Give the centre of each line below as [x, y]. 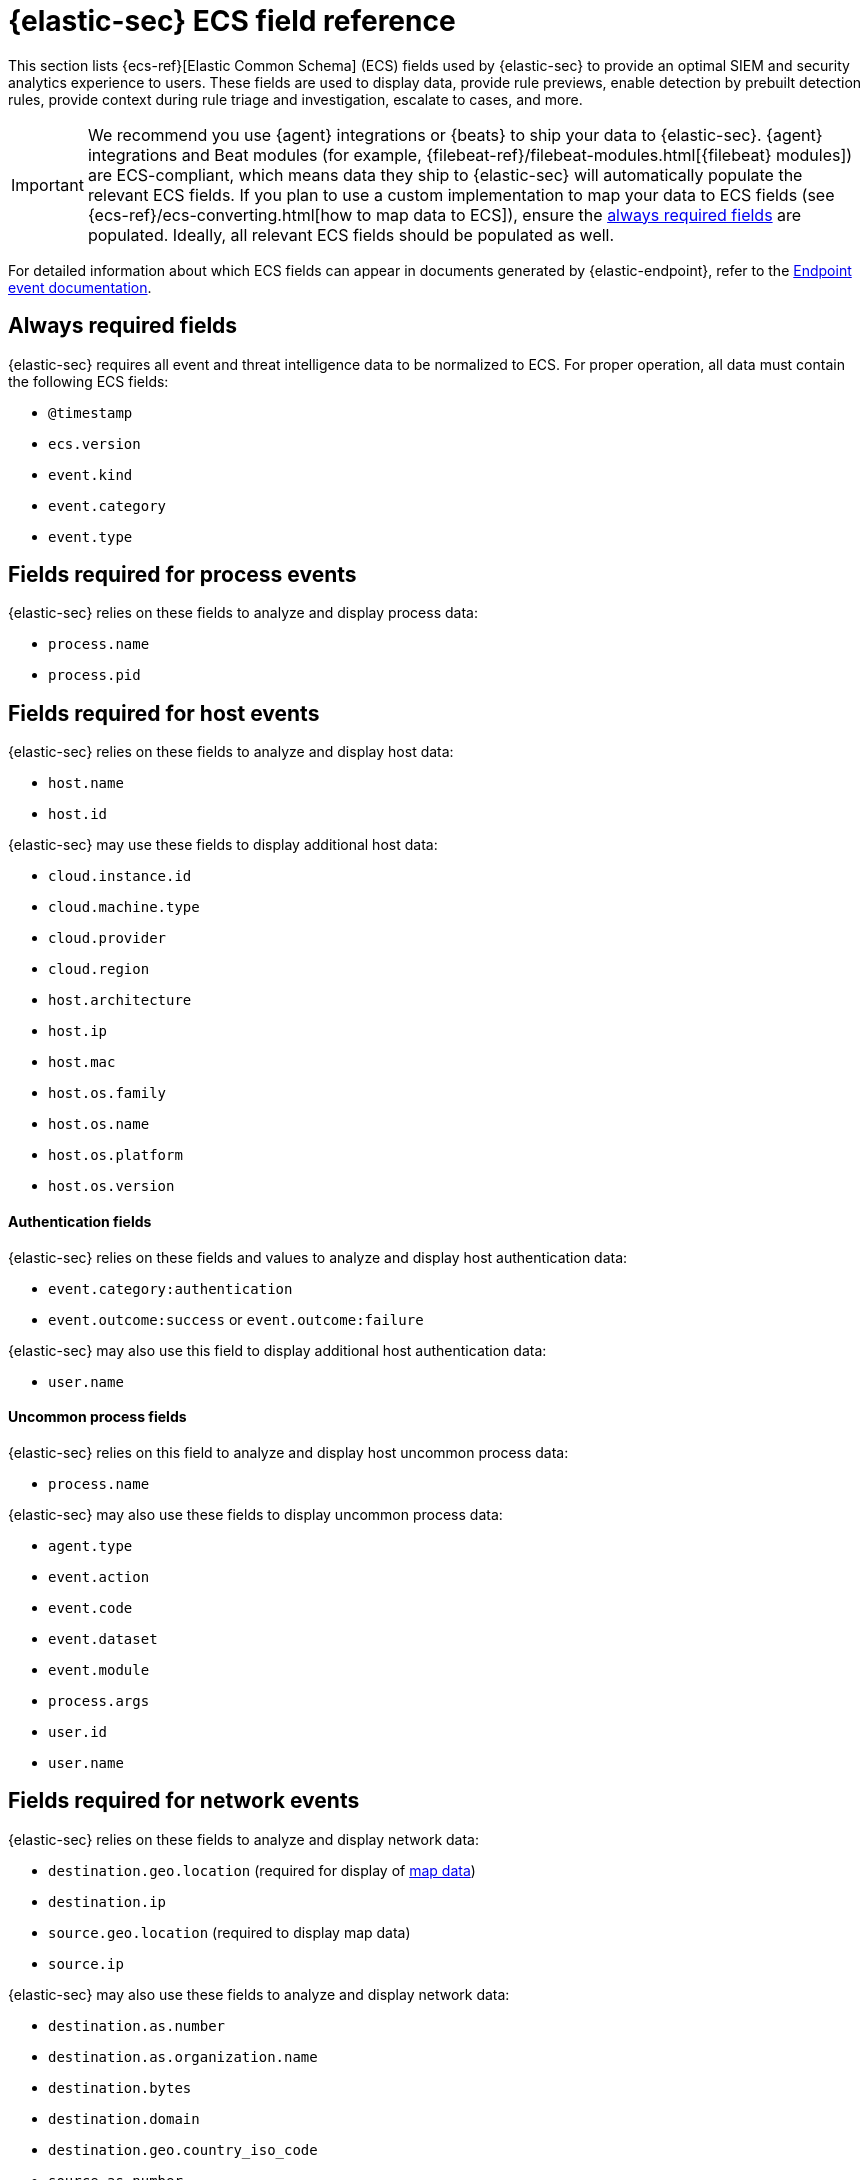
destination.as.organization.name [183, 2056]
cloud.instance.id [120, 876]
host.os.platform [115, 1155]
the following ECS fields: [88, 381]
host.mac [82, 1062]
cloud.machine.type [124, 907]
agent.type [90, 1545]
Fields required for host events [164, 713]
